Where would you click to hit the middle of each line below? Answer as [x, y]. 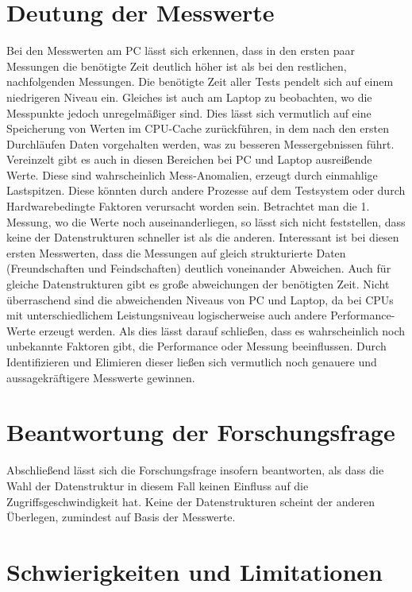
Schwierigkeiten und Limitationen [194, 571]
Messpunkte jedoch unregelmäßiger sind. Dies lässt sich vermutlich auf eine [189, 112]
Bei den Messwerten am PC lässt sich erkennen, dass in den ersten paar [181, 50]
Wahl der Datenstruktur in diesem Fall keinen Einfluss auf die [158, 485]
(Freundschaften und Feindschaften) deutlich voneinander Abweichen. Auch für [199, 268]
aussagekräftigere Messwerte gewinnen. [101, 377]
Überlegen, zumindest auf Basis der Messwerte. [121, 517]
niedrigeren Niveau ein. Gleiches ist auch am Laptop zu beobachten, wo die [189, 97]
